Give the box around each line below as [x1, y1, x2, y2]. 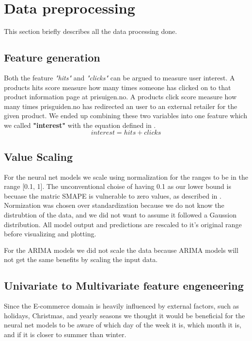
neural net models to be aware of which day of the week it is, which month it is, [4, 320, 241, 330]
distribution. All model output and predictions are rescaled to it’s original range [4, 219, 242, 229]
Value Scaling [4, 149, 73, 164]
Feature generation [4, 50, 100, 65]
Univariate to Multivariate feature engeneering [4, 278, 244, 293]
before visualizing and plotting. [4, 229, 96, 239]
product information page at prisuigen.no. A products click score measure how [4, 92, 237, 102]
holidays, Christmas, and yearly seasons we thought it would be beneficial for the [4, 310, 245, 320]
